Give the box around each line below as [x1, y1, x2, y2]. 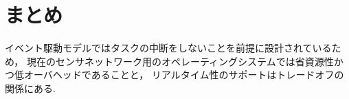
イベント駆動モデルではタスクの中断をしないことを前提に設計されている [5, 41, 332, 55]
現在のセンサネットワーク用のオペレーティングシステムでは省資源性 [26, 54, 334, 68]
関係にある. [5, 80, 56, 95]
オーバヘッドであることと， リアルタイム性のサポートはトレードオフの [23, 67, 344, 82]
